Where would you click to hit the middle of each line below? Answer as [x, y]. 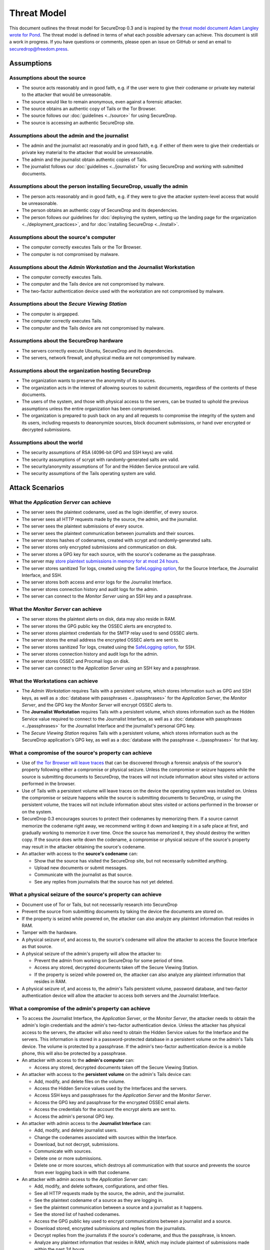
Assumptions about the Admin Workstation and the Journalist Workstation [102, 267]
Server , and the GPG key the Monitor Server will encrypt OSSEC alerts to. [97, 704]
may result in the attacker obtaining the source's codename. [84, 846]
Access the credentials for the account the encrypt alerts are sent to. [105, 1109]
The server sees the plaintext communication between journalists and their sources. [108, 533]
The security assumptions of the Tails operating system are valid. [89, 473]
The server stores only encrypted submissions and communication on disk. [99, 547]
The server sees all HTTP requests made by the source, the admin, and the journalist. [110, 519]
